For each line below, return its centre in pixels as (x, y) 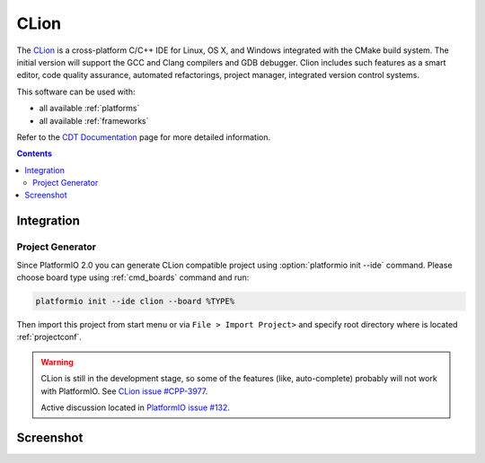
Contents (35, 153)
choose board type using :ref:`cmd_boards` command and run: (133, 277)
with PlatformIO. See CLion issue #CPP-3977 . (124, 391)
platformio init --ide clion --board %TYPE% (135, 301)
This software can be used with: (76, 92)
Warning (57, 362)
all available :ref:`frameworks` (94, 120)
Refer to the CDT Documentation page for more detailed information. (144, 137)
